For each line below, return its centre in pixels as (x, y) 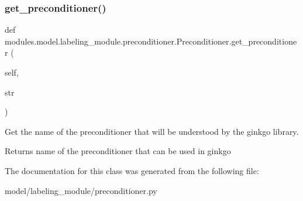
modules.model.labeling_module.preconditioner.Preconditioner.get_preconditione (151, 41)
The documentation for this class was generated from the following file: (132, 170)
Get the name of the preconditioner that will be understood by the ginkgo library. (152, 131)
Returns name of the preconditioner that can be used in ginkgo (118, 151)
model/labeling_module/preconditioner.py (81, 190)
